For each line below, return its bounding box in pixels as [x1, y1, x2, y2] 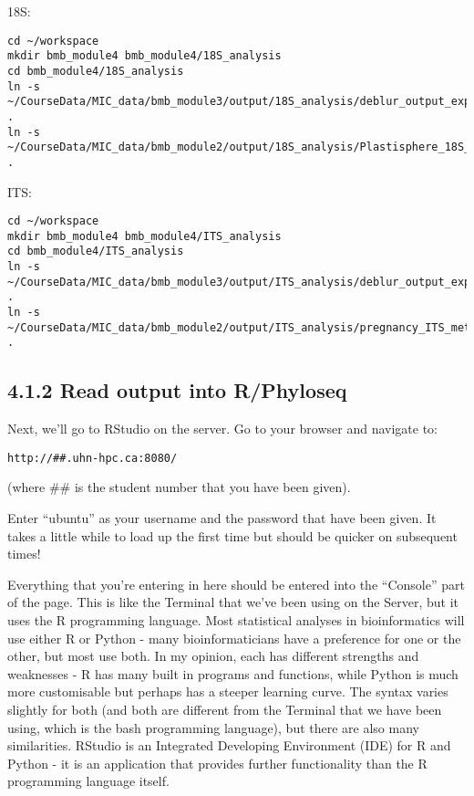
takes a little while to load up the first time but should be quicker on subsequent [7, 526, 458, 545]
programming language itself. [7, 771, 170, 791]
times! [7, 544, 41, 563]
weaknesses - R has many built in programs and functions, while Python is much [7, 664, 459, 683]
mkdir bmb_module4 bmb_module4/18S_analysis [7, 49, 282, 63]
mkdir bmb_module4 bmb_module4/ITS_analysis [7, 229, 282, 243]
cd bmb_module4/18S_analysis [7, 64, 184, 78]
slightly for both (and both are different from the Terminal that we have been [7, 699, 442, 718]
